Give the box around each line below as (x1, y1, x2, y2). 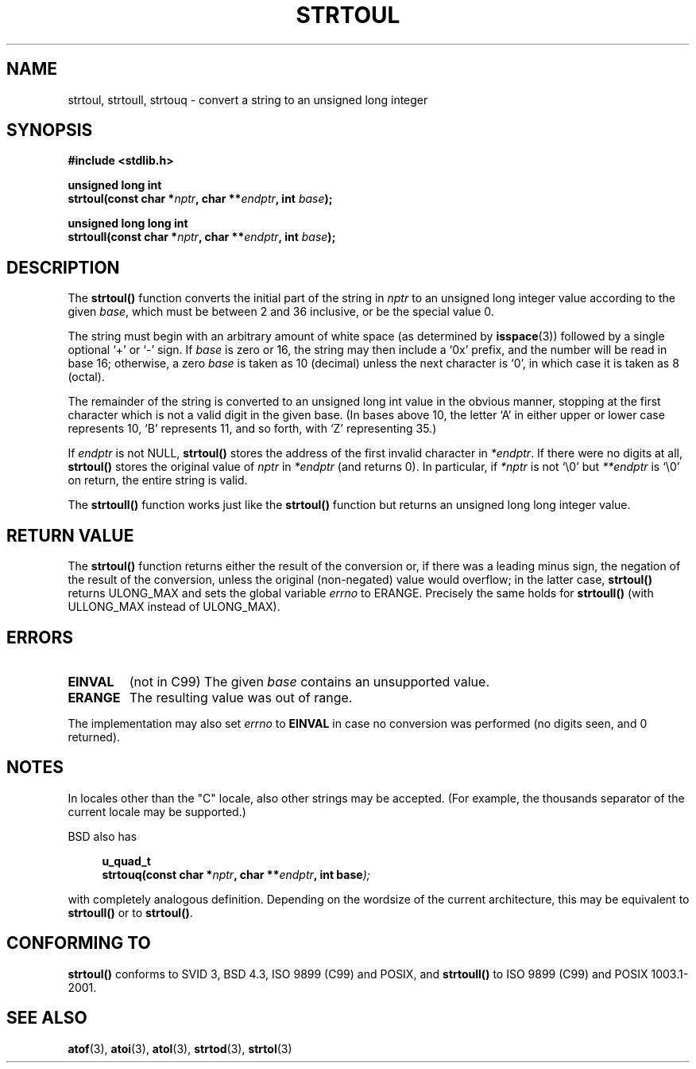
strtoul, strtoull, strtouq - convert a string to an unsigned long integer (68, 92, 428, 107)
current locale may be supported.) (68, 804, 246, 818)
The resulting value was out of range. (129, 689, 353, 706)
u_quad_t (102, 853, 151, 868)
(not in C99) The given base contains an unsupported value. (129, 673, 489, 690)
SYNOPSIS (6, 120, 93, 141)
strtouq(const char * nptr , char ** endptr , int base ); (102, 867, 370, 881)
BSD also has (68, 829, 137, 843)
